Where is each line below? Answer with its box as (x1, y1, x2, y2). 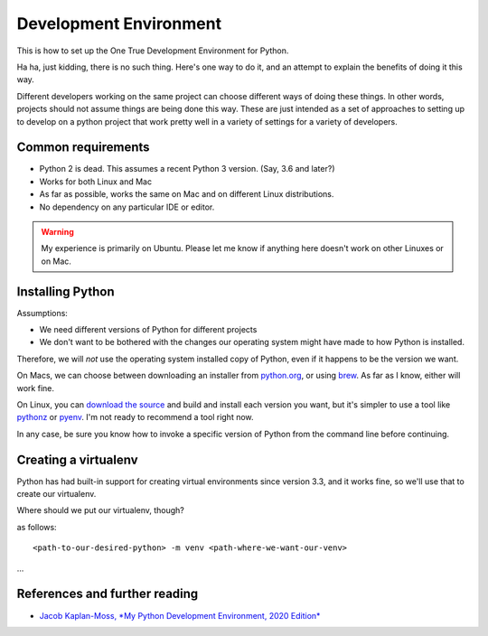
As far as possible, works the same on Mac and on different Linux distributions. (39, 189, 334, 200)
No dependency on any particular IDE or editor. (39, 201, 215, 212)
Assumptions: (16, 307, 68, 318)
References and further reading (16, 586, 199, 602)
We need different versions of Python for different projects (39, 324, 258, 335)
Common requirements (16, 140, 150, 155)
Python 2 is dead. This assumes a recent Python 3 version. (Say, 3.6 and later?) (39, 164, 335, 174)
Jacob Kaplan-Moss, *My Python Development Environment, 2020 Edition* (39, 610, 321, 621)
